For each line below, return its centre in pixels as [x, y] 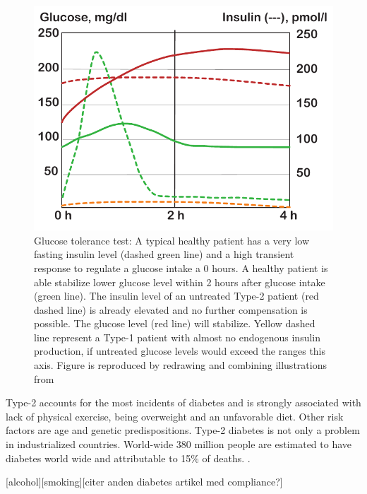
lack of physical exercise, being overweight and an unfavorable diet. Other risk [175, 416]
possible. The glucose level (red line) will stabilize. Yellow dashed [175, 323]
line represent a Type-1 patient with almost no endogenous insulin [177, 337]
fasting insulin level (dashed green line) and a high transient [164, 254]
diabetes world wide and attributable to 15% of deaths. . [128, 458]
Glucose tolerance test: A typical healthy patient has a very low [172, 240]
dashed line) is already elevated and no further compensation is [171, 309]
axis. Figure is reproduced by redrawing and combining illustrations [180, 365]
